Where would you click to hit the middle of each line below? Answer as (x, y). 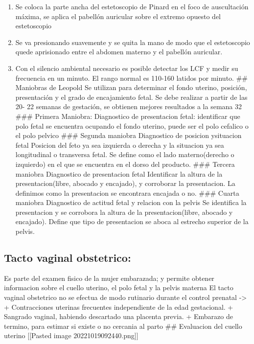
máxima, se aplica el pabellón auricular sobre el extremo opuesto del (118, 16)
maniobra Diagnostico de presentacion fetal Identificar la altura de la (119, 173)
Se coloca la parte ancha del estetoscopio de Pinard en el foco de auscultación (132, 6)
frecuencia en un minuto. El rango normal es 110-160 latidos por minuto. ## (131, 78)
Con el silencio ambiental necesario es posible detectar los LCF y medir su (127, 68)
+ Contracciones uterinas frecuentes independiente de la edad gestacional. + (119, 307)
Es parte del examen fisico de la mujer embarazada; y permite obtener (109, 278)
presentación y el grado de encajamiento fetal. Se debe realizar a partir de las (131, 97)
